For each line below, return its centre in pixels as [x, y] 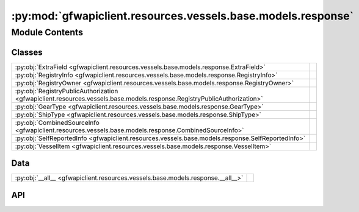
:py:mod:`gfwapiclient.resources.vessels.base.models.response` [183, 16]
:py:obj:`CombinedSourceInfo [57, 122]
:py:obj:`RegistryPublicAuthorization [67, 91]
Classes [27, 52]
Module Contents [47, 32]
